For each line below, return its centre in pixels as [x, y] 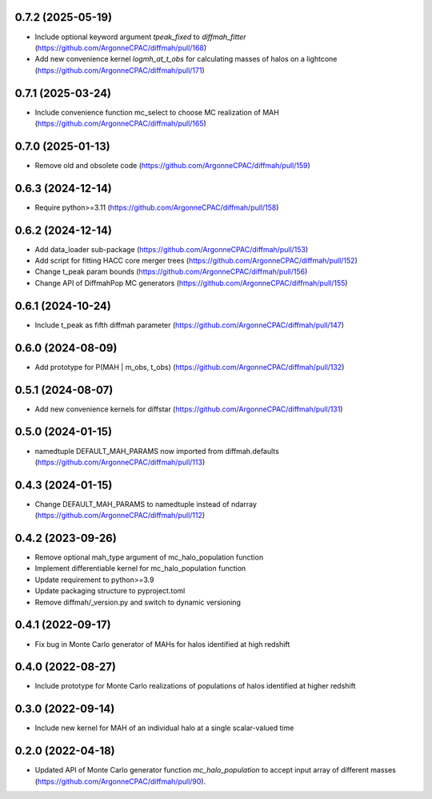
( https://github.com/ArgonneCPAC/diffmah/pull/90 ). [120, 781]
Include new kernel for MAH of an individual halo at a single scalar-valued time [164, 728]
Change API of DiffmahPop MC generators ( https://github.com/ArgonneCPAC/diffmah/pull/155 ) [191, 283]
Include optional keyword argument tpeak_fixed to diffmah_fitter [141, 37]
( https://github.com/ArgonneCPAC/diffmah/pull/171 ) [120, 70]
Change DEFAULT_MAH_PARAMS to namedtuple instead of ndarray [146, 504]
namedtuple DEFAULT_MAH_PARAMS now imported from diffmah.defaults [157, 451]
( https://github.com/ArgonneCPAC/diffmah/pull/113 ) [120, 462]
